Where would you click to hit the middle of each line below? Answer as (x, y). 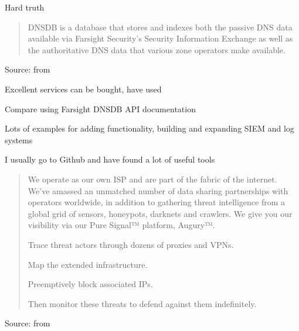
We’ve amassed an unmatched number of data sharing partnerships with (158, 190)
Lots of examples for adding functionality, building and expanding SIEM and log (149, 128)
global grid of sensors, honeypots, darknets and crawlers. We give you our (160, 213)
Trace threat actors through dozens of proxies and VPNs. (131, 244)
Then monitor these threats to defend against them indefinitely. (142, 303)
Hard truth (25, 7)
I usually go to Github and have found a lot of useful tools (110, 159)
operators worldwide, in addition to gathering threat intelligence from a (157, 202)
